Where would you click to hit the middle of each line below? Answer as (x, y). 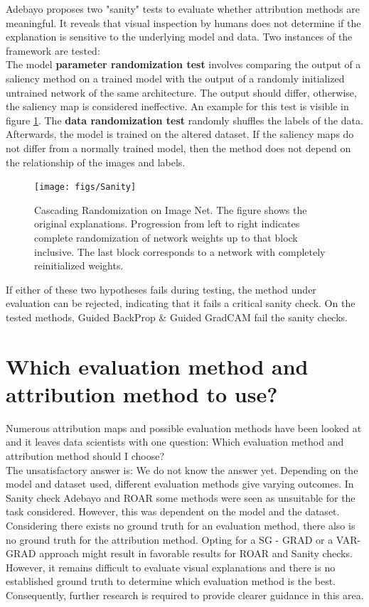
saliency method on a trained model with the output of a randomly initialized (175, 78)
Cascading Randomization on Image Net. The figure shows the (171, 209)
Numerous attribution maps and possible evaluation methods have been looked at (184, 428)
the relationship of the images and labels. (96, 162)
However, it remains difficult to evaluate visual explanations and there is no (171, 567)
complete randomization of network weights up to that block (166, 237)
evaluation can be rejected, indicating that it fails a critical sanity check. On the (181, 303)
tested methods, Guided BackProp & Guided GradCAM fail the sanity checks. (177, 317)
